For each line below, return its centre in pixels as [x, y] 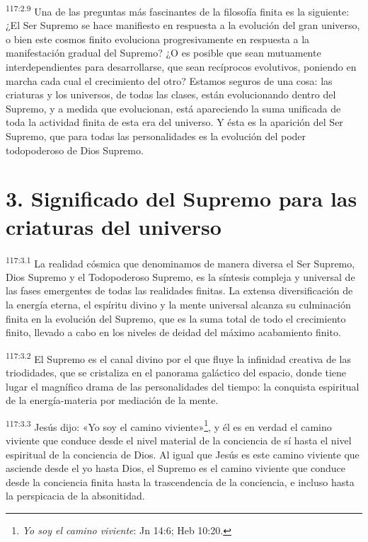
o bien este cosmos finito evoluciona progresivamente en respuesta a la [158, 39]
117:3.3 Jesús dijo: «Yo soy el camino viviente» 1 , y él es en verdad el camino [169, 425]
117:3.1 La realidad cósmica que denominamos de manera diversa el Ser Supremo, [180, 262]
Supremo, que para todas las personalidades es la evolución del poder [156, 136]
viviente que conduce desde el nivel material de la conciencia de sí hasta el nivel [179, 440]
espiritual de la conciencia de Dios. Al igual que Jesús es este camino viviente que [183, 454]
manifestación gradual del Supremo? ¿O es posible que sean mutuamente [163, 53]
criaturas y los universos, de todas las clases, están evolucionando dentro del [171, 94]
